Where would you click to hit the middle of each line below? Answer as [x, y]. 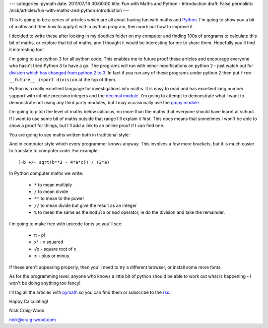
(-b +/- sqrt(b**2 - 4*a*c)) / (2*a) [64, 162]
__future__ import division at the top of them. [63, 79]
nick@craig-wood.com [33, 320]
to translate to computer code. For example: [54, 151]
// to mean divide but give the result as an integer [85, 205]
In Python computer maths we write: [46, 173]
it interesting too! [27, 50]
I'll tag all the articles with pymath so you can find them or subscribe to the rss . [90, 292]
